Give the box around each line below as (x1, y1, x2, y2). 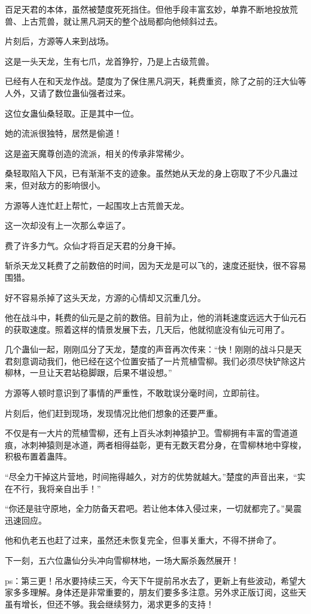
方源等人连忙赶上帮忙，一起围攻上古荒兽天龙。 (5, 199, 189, 211)
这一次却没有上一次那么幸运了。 (5, 219, 130, 232)
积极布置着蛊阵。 (5, 450, 72, 463)
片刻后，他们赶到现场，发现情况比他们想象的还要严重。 (5, 406, 222, 419)
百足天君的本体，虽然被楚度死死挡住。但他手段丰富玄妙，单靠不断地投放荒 (5, 3, 298, 15)
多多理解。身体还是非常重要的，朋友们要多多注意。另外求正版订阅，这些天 (13, 586, 306, 598)
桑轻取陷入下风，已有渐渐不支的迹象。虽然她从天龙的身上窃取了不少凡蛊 (5, 167, 289, 180)
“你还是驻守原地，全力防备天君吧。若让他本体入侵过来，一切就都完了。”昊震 (5, 502, 302, 515)
